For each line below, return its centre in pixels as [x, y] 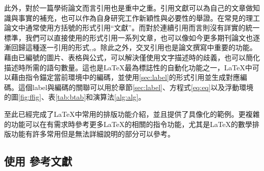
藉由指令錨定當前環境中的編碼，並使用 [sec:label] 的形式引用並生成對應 [125, 77]
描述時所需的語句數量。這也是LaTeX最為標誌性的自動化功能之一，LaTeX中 [128, 67]
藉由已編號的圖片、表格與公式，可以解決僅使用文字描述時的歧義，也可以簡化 [132, 57]
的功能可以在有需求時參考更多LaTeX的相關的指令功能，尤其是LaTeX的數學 [128, 124]
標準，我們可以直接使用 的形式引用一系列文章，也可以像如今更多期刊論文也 [128, 37]
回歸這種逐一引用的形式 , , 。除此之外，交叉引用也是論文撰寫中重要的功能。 [134, 47]
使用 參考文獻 [38, 161]
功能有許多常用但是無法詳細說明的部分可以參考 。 [93, 134]
